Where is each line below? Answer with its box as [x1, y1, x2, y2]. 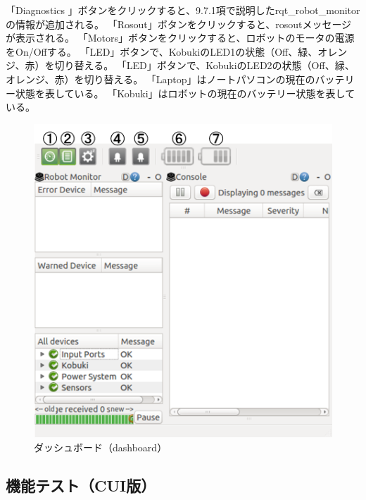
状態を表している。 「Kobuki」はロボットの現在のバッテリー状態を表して [15, 85, 355, 100]
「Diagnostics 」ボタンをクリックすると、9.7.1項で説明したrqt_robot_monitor [6, 3, 360, 17]
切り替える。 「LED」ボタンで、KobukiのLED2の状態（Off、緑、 [54, 58, 355, 73]
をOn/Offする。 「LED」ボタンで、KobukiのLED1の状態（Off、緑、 [6, 44, 318, 59]
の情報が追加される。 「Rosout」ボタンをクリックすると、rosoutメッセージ [6, 16, 352, 31]
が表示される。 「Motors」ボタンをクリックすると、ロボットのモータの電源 [6, 30, 355, 45]
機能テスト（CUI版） [6, 474, 156, 496]
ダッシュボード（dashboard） [34, 439, 168, 454]
